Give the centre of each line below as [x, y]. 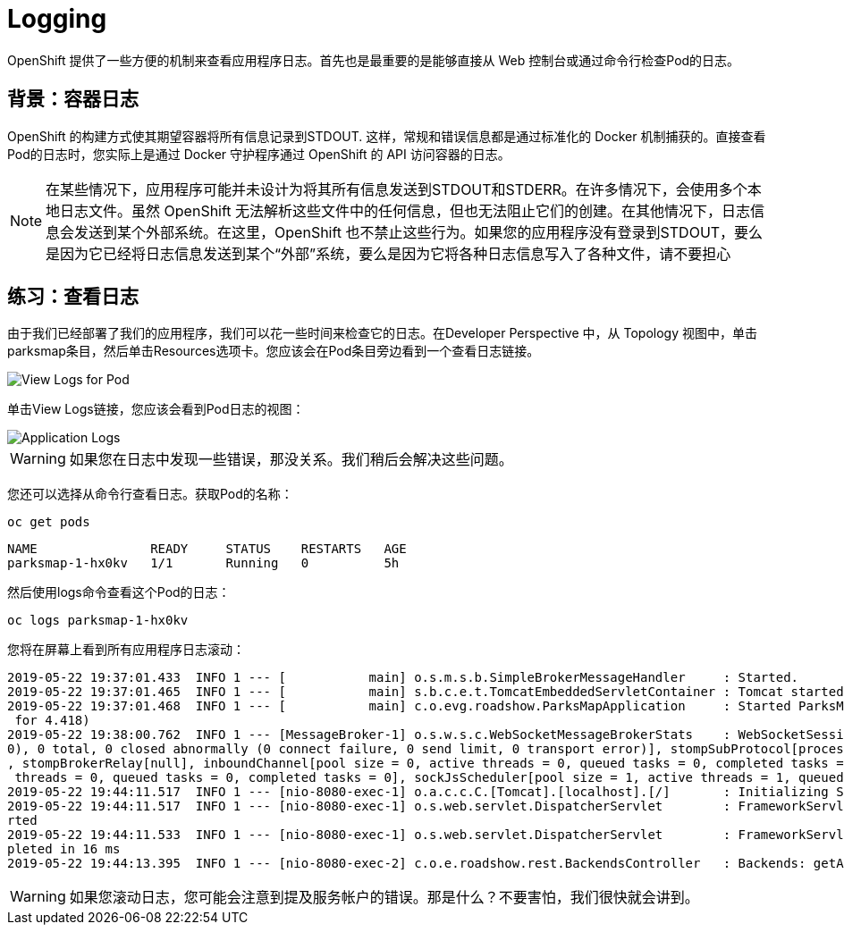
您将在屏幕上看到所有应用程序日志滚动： [126, 650]
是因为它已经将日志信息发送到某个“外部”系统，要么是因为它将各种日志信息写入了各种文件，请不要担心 [388, 253]
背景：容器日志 [73, 99]
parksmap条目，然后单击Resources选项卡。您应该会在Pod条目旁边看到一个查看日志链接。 [274, 351]
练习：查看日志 [73, 297]
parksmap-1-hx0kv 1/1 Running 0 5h [203, 563]
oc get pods [49, 522]
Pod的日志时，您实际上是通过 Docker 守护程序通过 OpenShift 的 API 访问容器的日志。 [259, 154]
